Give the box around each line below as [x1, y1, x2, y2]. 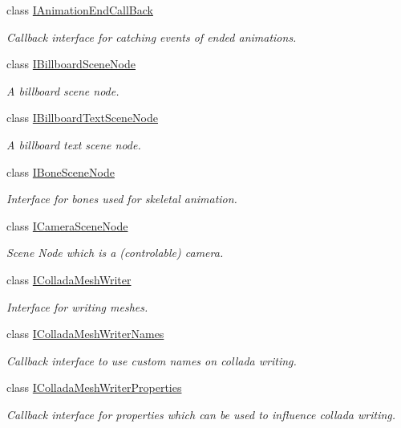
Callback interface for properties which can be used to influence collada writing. [6, 406, 396, 422]
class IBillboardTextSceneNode [6, 109, 159, 126]
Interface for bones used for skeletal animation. [6, 190, 237, 207]
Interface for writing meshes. [6, 298, 148, 315]
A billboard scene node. [6, 82, 119, 99]
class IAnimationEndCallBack [6, 2, 153, 18]
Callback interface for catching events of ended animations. [6, 28, 297, 45]
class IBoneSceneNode [6, 163, 115, 180]
